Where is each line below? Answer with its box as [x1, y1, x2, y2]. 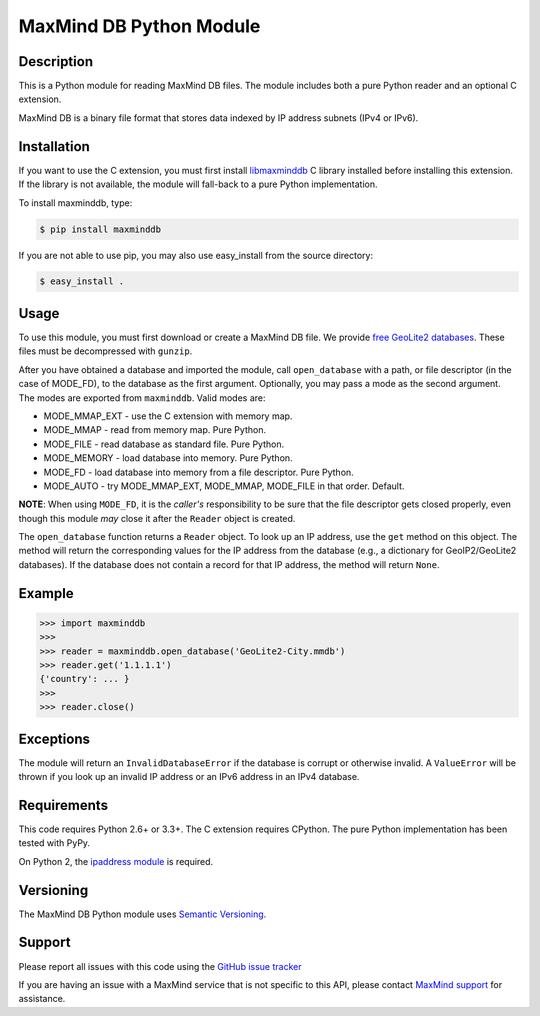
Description [18, 53, 94, 70]
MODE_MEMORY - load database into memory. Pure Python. [43, 452, 294, 464]
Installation [18, 138, 90, 155]
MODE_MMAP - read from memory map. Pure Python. [43, 424, 267, 436]
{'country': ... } [39, 673, 130, 685]
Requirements [18, 796, 109, 814]
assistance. [18, 993, 66, 1005]
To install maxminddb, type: [18, 196, 133, 209]
